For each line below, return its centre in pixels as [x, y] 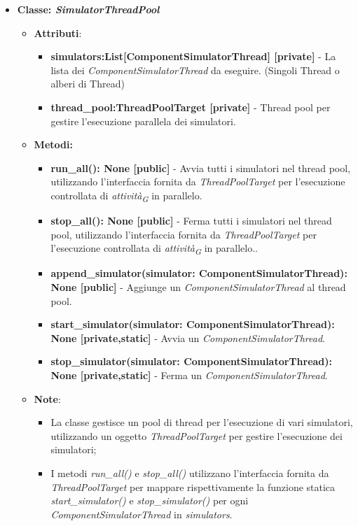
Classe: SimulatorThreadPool [88, 9]
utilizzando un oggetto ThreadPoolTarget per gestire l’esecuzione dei [197, 435]
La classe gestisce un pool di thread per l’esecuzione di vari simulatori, [202, 422]
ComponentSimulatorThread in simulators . [142, 514]
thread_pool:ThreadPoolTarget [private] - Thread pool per [191, 107]
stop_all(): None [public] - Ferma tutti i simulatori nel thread [191, 221]
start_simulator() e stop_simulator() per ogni [150, 500]
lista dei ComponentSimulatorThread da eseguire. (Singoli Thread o [195, 70]
